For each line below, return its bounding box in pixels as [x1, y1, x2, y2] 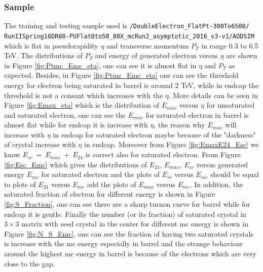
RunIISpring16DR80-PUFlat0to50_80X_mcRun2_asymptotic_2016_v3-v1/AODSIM [4, 32, 254, 40]
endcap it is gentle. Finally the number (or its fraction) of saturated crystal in [4, 208, 246, 219]
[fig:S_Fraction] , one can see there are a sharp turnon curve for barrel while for [4, 199, 250, 209]
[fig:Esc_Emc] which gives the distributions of [4, 159, 147, 169]
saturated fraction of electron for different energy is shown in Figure [4, 189, 215, 199]
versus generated [196, 159, 248, 169]
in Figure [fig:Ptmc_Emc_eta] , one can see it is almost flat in [4, 60, 197, 70]
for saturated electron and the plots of [41, 169, 160, 179]
